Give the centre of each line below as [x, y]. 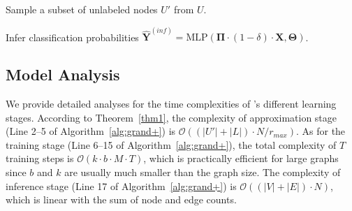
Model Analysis [63, 74]
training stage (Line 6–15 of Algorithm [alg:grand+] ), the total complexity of [171, 144]
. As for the [321, 131]
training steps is [40, 158]
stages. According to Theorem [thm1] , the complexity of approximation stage [171, 117]
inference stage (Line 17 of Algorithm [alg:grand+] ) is [121, 185]
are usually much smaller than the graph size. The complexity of [203, 172]
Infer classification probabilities [72, 37]
